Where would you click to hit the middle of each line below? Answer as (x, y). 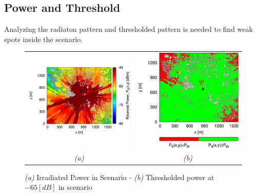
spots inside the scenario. (44, 39)
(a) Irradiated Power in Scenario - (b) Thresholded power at (120, 177)
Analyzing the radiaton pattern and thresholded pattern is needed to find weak (128, 29)
